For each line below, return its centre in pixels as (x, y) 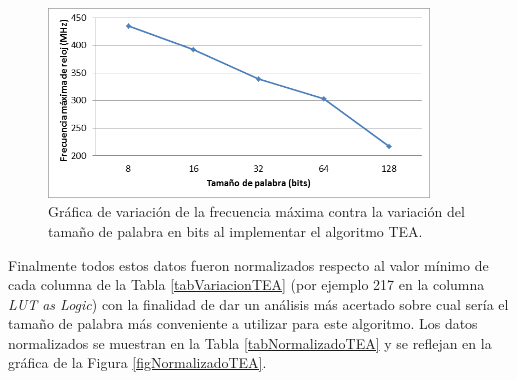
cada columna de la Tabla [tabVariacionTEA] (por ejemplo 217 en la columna (246, 284)
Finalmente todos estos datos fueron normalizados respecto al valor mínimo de (248, 264)
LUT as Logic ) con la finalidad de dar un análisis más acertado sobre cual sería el (258, 303)
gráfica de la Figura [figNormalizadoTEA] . (137, 362)
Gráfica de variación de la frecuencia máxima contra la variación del (256, 211)
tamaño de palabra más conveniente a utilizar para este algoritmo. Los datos (243, 323)
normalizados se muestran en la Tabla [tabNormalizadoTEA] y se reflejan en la (250, 342)
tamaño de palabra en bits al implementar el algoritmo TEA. (235, 230)
